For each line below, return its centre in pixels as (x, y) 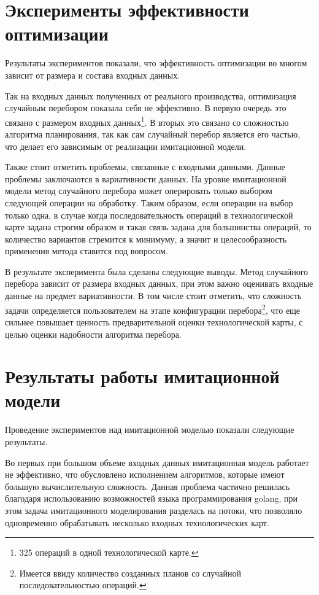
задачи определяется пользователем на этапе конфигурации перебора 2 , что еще (153, 309)
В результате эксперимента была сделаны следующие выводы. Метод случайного (157, 271)
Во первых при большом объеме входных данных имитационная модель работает (157, 462)
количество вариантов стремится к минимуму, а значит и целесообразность (146, 239)
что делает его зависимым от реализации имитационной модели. (126, 146)
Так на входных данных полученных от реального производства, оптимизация (151, 95)
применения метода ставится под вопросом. (86, 251)
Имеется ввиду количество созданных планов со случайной (130, 573)
